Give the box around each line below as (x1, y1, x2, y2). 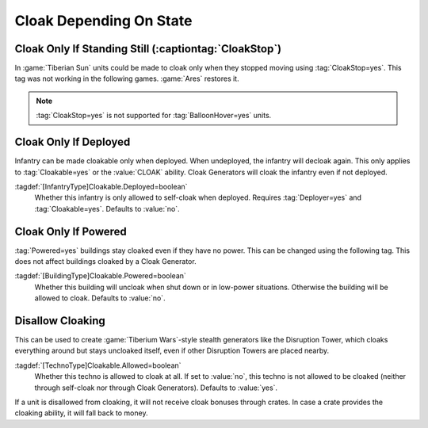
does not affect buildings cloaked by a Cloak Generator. (14, 257, 197, 266)
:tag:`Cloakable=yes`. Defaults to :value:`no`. (34, 204, 180, 213)
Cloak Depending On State (14, 12, 193, 29)
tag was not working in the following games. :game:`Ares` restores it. (14, 74, 239, 83)
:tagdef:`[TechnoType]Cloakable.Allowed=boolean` (14, 361, 182, 370)
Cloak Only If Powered (14, 224, 127, 238)
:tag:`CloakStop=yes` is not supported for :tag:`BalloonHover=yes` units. (36, 111, 272, 120)
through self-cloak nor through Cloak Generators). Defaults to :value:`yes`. (34, 383, 277, 392)
